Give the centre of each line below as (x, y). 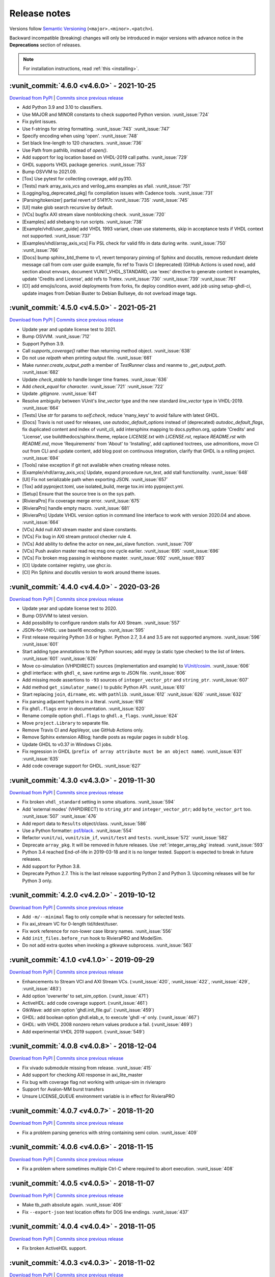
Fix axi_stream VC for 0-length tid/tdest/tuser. (70, 924)
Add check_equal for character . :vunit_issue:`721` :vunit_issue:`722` (93, 386)
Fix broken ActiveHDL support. (54, 1248)
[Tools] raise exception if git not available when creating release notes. (96, 465)
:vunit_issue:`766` (41, 250)
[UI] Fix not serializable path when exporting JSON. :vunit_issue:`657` (95, 480)
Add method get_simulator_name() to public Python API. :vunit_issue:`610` (104, 687)
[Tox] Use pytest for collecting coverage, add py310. (77, 179)
